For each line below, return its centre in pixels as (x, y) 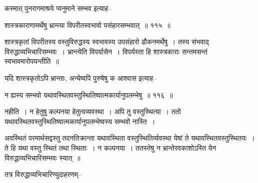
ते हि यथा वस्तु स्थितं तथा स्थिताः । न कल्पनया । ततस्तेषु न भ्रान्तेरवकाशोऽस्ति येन (110, 147)
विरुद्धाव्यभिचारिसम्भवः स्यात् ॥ (42, 157)
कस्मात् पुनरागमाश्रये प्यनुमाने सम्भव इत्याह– (58, 8)
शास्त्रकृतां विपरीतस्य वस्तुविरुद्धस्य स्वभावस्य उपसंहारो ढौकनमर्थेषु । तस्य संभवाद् (107, 42)
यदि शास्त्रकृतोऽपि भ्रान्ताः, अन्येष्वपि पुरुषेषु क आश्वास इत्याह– (81, 78)
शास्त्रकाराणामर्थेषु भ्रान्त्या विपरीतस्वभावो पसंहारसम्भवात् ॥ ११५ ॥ (87, 25)
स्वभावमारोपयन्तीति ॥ (32, 61)
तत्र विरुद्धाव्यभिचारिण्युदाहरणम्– (43, 174)
